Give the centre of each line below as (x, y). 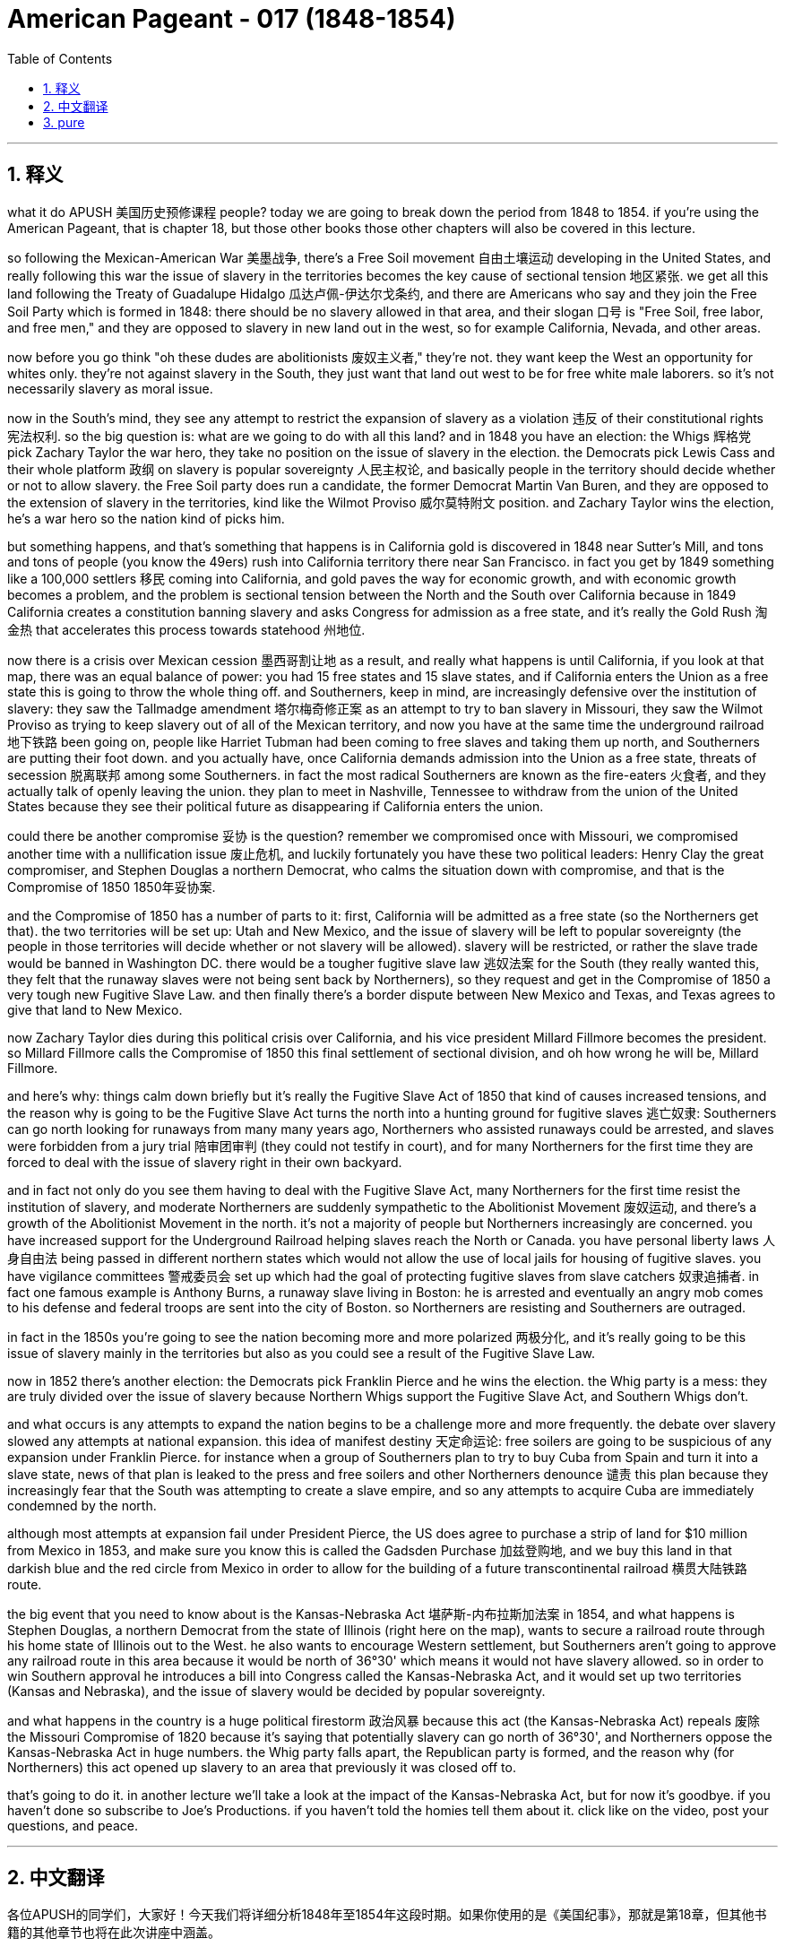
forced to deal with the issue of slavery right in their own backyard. (205, 1162)
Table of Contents (60, 58)
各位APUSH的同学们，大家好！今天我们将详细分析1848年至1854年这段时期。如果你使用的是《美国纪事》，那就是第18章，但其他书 (387, 1915)
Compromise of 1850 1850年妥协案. (112, 887)
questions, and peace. (73, 1825)
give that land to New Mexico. (95, 1009)
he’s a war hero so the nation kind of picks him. (146, 518)
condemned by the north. (82, 1505)
